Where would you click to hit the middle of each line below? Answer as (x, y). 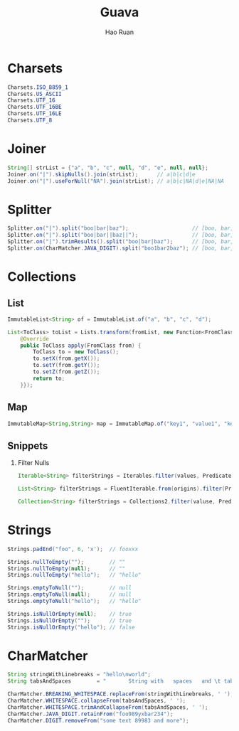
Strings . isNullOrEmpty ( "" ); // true (70, 620)
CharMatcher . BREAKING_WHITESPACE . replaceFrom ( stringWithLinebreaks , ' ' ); (121, 694)
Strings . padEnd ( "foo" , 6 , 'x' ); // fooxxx (73, 549)
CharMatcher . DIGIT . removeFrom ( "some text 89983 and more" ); (99, 720)
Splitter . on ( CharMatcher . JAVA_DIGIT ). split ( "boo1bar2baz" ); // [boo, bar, (121, 249)
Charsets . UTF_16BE (34, 107)
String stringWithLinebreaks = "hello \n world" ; (79, 675)
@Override (35, 338)
